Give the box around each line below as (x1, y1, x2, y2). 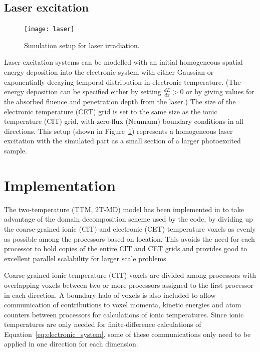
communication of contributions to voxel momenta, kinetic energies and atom (4, 299, 241, 310)
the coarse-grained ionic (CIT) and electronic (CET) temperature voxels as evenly (4, 223, 256, 234)
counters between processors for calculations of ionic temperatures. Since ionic (4, 309, 244, 319)
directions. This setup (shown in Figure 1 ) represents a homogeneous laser (4, 125, 233, 136)
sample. (4, 145, 27, 156)
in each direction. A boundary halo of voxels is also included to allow (4, 289, 216, 300)
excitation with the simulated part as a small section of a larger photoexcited (4, 135, 241, 146)
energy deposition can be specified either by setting (4, 86, 161, 97)
